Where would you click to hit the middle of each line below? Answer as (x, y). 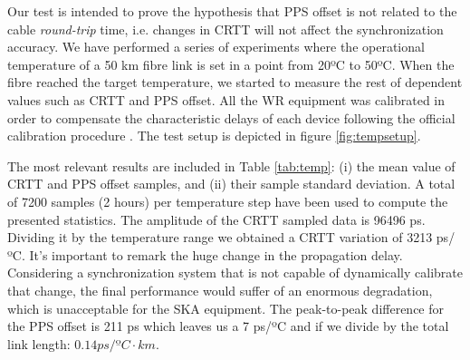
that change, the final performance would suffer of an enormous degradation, (220, 290)
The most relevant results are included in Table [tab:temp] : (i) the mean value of (231, 165)
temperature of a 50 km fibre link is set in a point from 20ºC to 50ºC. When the (231, 64)
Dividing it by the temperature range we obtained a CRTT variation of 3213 (220, 237)
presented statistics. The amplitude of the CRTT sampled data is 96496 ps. (216, 219)
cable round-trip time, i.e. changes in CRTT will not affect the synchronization (225, 29)
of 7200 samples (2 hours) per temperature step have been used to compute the (228, 201)
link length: (39, 343)
